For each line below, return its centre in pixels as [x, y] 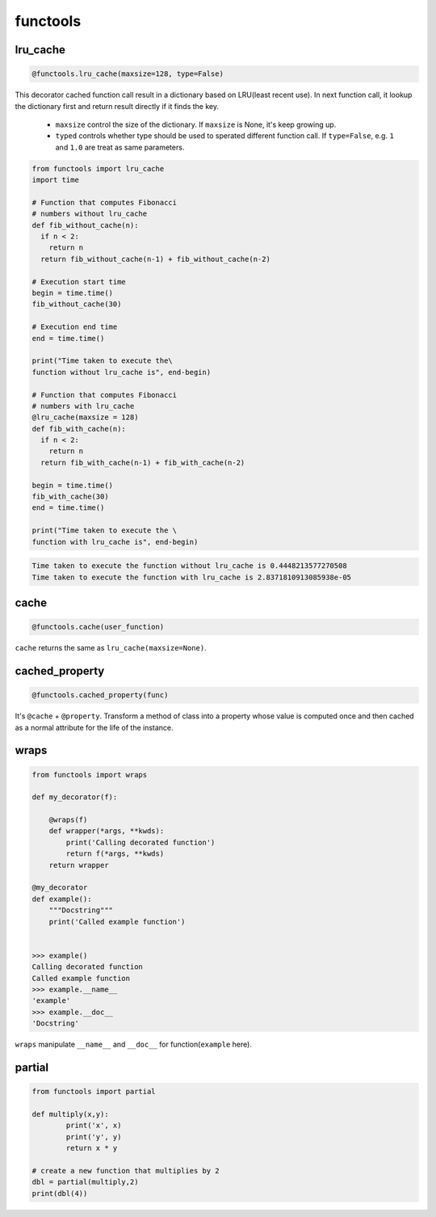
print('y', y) [94, 1137]
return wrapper [79, 865]
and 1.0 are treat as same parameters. [120, 147]
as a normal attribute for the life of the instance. [94, 727]
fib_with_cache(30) [70, 497]
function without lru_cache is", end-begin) [122, 372]
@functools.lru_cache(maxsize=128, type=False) [128, 74]
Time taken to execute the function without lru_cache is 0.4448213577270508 [189, 566]
